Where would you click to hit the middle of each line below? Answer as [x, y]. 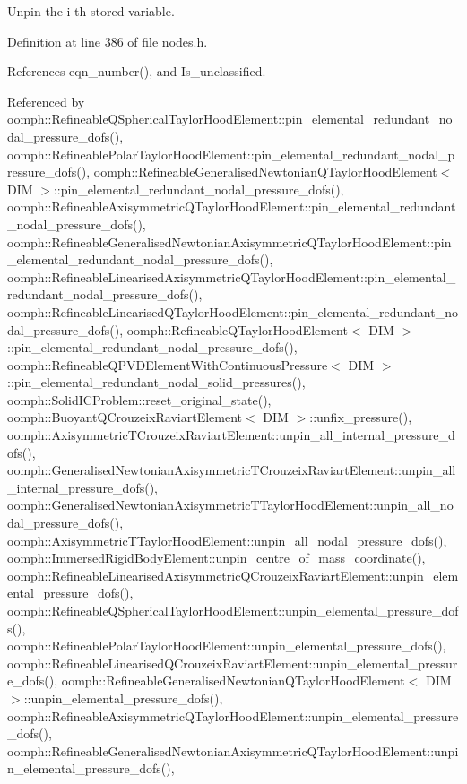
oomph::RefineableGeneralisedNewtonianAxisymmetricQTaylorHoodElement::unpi [233, 750]
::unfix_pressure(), [361, 417]
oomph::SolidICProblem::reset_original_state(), [139, 399]
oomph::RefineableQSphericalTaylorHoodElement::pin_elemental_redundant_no [230, 119]
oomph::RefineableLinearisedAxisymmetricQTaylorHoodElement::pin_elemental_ [232, 276]
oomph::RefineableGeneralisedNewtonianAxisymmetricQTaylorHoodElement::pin [229, 241]
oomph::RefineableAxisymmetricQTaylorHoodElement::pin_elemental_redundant [232, 207]
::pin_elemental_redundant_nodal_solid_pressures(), [156, 382]
